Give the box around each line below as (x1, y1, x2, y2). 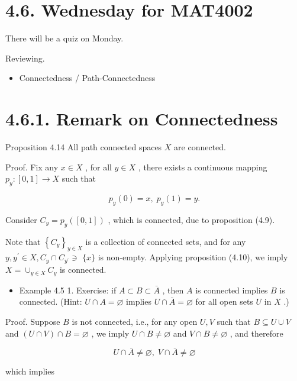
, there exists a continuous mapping (138, 160, 267, 173)
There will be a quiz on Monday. (5, 32, 124, 44)
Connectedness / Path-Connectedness (19, 72, 156, 84)
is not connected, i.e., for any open (72, 315, 198, 328)
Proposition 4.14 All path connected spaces (5, 141, 162, 153)
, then (162, 283, 184, 296)
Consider (5, 213, 37, 225)
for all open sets (195, 295, 253, 308)
